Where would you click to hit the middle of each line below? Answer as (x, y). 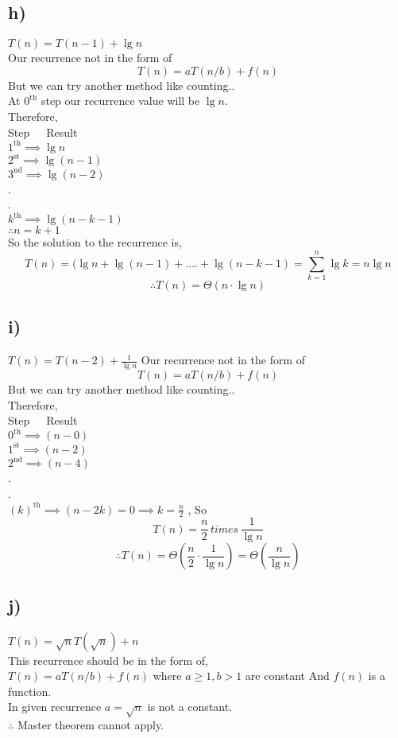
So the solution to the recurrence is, (95, 242)
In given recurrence (55, 707)
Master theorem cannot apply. (91, 725)
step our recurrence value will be (120, 101)
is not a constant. (190, 707)
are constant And (287, 676)
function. (30, 691)
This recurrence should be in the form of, (108, 660)
